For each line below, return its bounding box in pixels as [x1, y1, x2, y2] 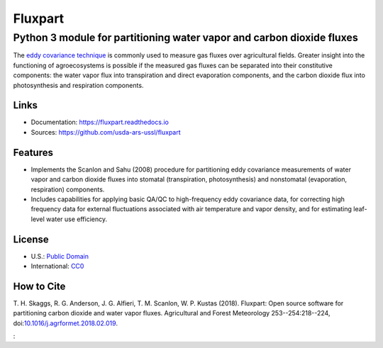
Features [13, 146, 53, 159]
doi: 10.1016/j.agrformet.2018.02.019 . [13, 319, 118, 327]
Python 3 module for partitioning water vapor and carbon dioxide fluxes [13, 31, 358, 44]
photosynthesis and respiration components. [13, 81, 144, 89]
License [13, 233, 49, 245]
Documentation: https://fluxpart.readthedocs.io [30, 118, 170, 127]
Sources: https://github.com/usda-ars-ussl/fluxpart [30, 128, 181, 136]
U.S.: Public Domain [30, 252, 89, 260]
